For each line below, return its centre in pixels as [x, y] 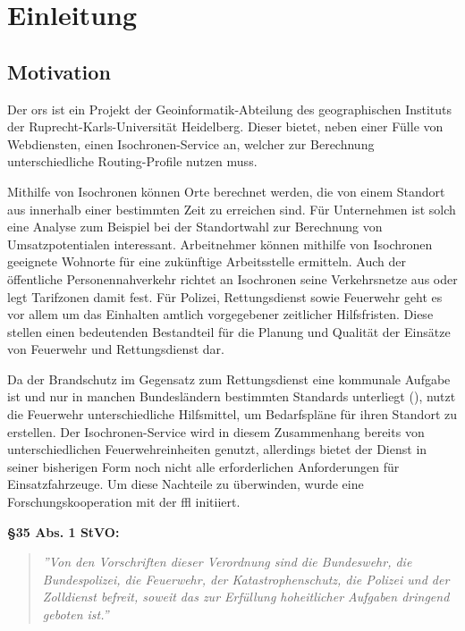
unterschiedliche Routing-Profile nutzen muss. [132, 161]
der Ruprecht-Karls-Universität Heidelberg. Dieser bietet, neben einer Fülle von [225, 126]
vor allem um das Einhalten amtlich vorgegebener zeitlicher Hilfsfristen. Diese [220, 314]
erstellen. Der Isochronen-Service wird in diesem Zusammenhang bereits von [216, 431]
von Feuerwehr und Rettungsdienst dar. [116, 349]
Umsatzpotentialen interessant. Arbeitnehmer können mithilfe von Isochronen [220, 244]
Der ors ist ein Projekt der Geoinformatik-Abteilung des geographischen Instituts [230, 109]
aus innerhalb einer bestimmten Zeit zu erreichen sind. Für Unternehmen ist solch [232, 209]
